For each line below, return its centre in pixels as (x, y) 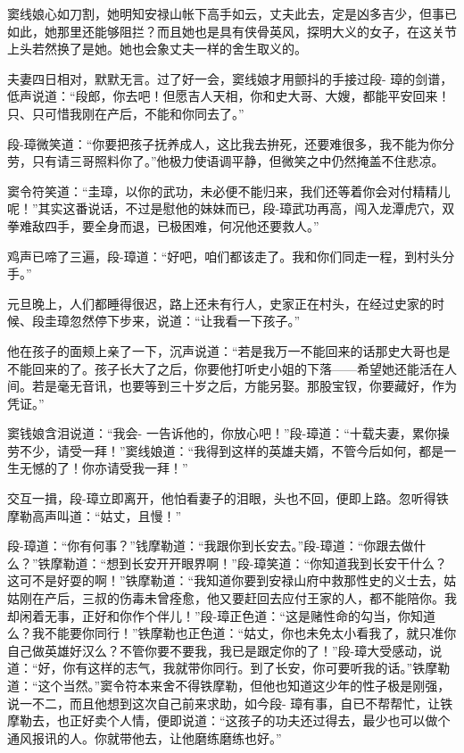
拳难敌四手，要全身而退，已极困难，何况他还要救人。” (163, 225)
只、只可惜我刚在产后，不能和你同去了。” (126, 113)
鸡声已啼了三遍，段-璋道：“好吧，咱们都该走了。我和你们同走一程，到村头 (225, 256)
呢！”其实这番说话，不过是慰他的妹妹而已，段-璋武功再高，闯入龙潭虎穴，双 (231, 208)
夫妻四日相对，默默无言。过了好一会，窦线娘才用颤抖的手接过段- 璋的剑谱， (230, 78)
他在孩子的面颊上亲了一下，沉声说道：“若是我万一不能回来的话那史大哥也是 (229, 350)
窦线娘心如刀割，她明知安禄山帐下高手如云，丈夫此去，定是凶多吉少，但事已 (232, 13)
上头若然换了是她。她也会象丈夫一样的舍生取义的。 (157, 49)
